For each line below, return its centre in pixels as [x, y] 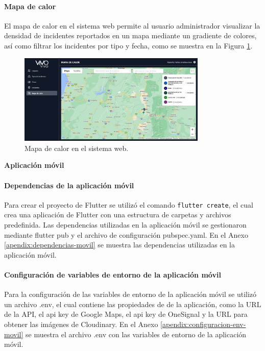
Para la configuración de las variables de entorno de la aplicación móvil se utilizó [130, 294]
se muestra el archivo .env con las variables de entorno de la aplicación [136, 334]
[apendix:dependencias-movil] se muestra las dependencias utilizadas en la [120, 245]
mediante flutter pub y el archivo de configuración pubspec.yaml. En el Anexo [126, 234]
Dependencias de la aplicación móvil [69, 185]
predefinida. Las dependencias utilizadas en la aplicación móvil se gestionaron [125, 225]
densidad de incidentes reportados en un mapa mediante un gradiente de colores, [130, 35]
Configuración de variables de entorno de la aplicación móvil [113, 274]
